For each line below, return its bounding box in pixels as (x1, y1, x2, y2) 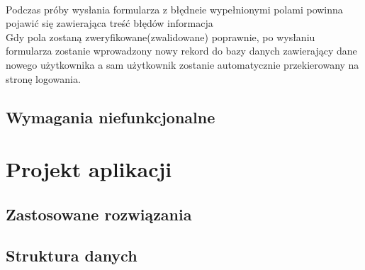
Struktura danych (6, 244, 137, 266)
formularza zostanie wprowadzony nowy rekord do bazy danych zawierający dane (6, 43, 357, 58)
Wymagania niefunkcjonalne (6, 106, 215, 128)
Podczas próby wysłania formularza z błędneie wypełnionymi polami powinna (6, 1, 343, 16)
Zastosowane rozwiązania (6, 203, 192, 225)
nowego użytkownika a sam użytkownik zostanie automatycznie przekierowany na (6, 57, 359, 72)
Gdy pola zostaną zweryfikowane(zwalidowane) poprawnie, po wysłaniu (6, 29, 315, 44)
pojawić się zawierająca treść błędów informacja (6, 16, 213, 30)
